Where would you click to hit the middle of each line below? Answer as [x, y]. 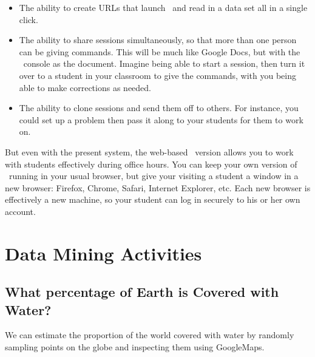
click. [29, 19]
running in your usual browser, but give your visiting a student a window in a [154, 176]
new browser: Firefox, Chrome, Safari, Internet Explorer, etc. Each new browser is [158, 187]
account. [20, 211]
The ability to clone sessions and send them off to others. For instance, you [159, 108]
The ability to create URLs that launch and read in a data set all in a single [163, 7]
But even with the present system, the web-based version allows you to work [149, 151]
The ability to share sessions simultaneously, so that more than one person [158, 40]
